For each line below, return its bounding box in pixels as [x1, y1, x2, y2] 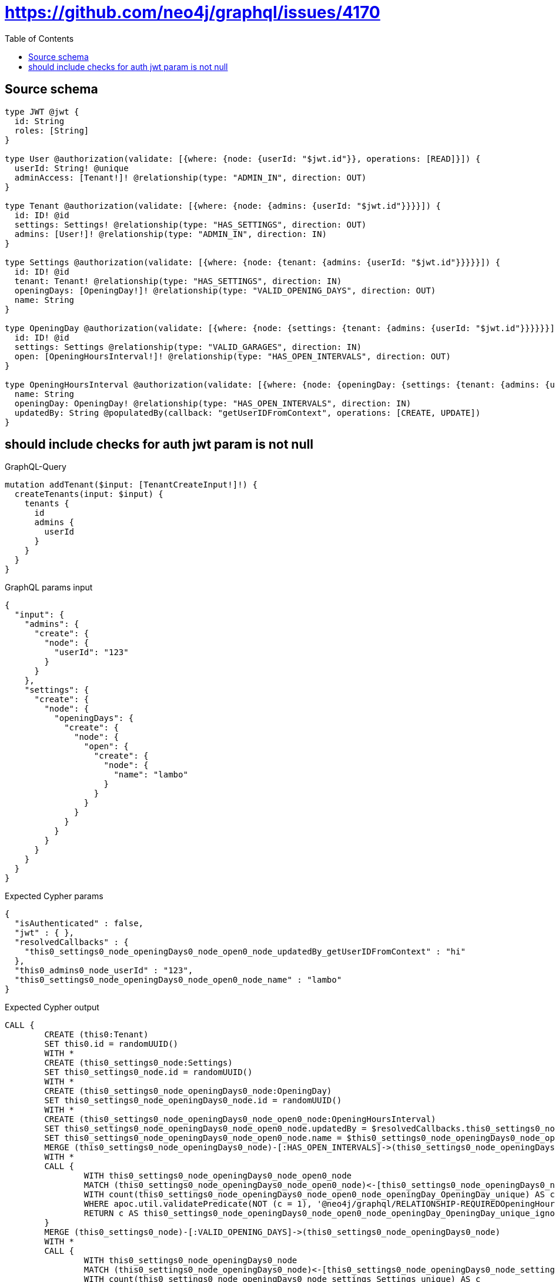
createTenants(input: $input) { [14, 489, 163, 499]
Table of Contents [5, 33, 74, 44]
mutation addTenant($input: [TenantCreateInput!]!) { [5, 480, 258, 490]
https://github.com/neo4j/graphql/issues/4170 [5, 2, 380, 22]
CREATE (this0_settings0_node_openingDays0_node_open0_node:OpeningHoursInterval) [44, 1114, 436, 1124]
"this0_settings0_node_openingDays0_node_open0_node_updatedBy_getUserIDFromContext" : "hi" [24, 947, 466, 957]
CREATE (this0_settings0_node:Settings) [44, 1058, 233, 1068]
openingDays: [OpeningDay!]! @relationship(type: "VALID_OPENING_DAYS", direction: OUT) [14, 285, 436, 295]
